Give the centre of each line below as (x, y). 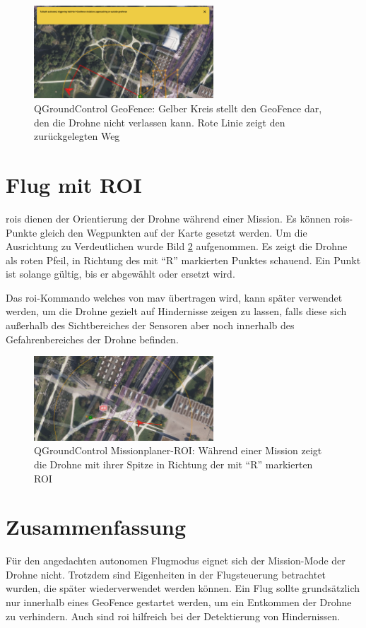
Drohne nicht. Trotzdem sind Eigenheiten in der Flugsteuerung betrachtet (166, 574)
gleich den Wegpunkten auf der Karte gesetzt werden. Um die (173, 232)
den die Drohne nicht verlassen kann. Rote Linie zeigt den (160, 122)
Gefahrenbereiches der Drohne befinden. (92, 339)
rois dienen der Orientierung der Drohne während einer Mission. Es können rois (178, 218)
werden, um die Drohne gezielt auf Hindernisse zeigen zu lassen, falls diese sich (176, 311)
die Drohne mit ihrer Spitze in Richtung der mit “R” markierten (173, 464)
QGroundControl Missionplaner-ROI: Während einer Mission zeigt (178, 450)
